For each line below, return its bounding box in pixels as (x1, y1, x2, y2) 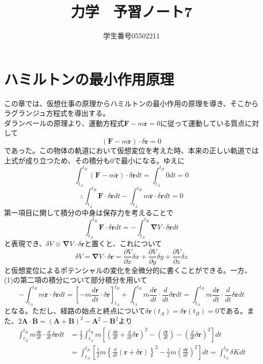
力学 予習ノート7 (70, 1, 193, 22)
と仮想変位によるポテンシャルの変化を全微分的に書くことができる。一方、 (4, 264, 252, 275)
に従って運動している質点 (160, 117, 245, 128)
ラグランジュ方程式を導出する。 (4, 108, 110, 118)
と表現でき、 (4, 238, 47, 248)
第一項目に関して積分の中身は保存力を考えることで (4, 207, 173, 217)
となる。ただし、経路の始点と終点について (4, 305, 146, 316)
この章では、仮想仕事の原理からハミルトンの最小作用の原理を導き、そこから (4, 98, 259, 108)
